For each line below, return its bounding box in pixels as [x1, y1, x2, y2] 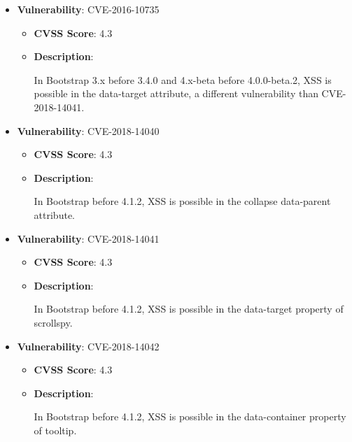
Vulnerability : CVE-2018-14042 [17, 338, 160, 353]
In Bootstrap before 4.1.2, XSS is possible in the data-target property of [34, 301, 344, 316]
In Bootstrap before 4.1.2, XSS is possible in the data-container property [34, 409, 346, 424]
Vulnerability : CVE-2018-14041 [17, 231, 160, 245]
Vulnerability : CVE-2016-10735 [17, 2, 160, 16]
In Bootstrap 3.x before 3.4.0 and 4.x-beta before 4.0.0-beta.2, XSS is [34, 72, 332, 87]
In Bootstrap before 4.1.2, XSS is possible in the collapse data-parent [34, 194, 331, 208]
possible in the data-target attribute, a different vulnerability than [34, 86, 318, 101]
